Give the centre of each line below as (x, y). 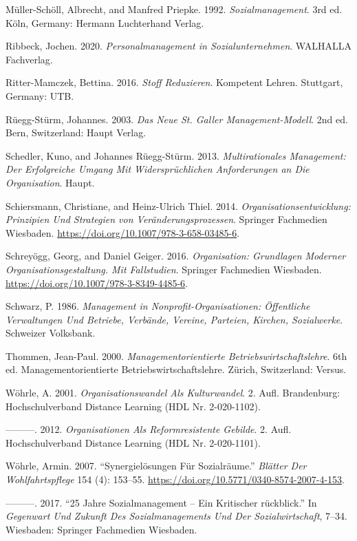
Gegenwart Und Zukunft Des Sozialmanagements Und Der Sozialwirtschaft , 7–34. (177, 516)
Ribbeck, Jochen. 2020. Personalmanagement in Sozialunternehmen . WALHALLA (178, 46)
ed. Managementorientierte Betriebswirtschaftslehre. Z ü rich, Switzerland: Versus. (176, 369)
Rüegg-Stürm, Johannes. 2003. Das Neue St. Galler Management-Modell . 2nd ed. (177, 119)
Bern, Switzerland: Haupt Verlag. (76, 132)
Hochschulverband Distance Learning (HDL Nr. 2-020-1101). (133, 442)
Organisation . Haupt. (50, 182)
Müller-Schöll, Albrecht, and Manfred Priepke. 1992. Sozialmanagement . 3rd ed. (174, 9)
